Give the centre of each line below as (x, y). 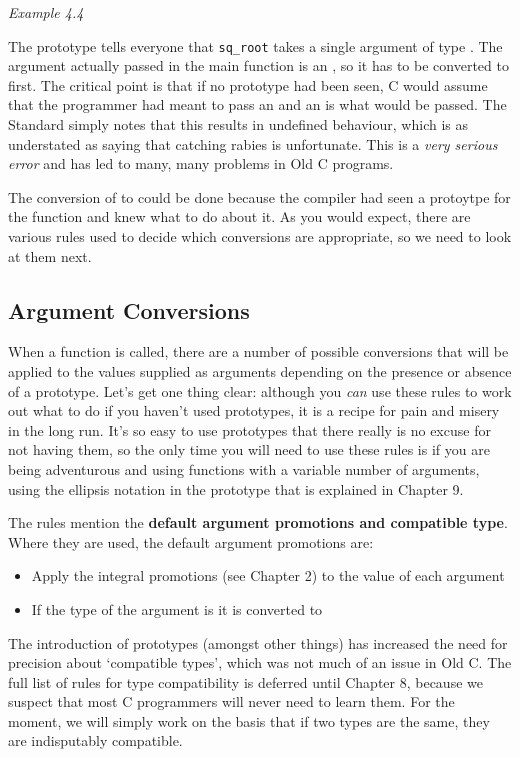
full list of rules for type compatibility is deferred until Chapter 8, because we (245, 681)
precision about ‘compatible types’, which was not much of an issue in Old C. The (260, 662)
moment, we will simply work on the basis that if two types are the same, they (249, 720)
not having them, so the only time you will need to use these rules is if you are (249, 449)
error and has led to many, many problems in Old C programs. (201, 163)
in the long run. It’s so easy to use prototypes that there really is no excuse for (249, 429)
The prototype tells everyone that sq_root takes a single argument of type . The (255, 45)
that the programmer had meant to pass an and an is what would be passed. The (257, 104)
